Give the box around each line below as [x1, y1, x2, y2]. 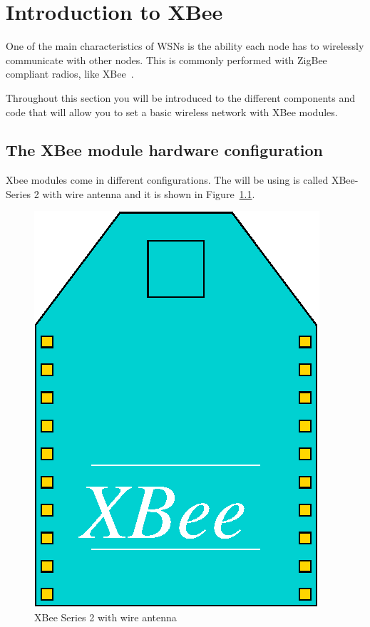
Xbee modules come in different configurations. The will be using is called [6, 172, 329, 187]
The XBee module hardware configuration [6, 139, 323, 161]
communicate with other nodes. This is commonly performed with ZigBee [6, 52, 327, 67]
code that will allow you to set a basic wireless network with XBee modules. [6, 104, 338, 119]
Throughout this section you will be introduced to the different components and [6, 90, 355, 105]
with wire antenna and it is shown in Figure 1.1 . [42, 186, 255, 201]
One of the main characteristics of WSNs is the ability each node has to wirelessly [6, 38, 364, 53]
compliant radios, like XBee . [6, 66, 134, 81]
